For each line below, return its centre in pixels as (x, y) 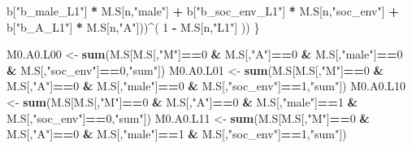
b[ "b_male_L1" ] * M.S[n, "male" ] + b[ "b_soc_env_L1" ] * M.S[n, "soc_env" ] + (203, 11)
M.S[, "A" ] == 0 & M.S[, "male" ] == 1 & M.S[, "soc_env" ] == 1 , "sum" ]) (177, 134)
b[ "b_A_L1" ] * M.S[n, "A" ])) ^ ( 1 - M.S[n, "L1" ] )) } (133, 26)
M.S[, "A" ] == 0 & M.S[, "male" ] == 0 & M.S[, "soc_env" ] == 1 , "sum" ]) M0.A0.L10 (206, 86)
